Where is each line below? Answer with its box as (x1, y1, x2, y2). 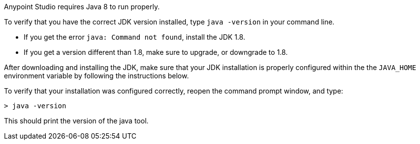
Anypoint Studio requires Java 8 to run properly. (4, 2, 160, 11)
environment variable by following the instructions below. (4, 72, 189, 80)
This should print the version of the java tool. (4, 117, 149, 125)
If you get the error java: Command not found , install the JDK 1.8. (24, 33, 245, 41)
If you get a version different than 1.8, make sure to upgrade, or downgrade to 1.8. (24, 48, 288, 56)
